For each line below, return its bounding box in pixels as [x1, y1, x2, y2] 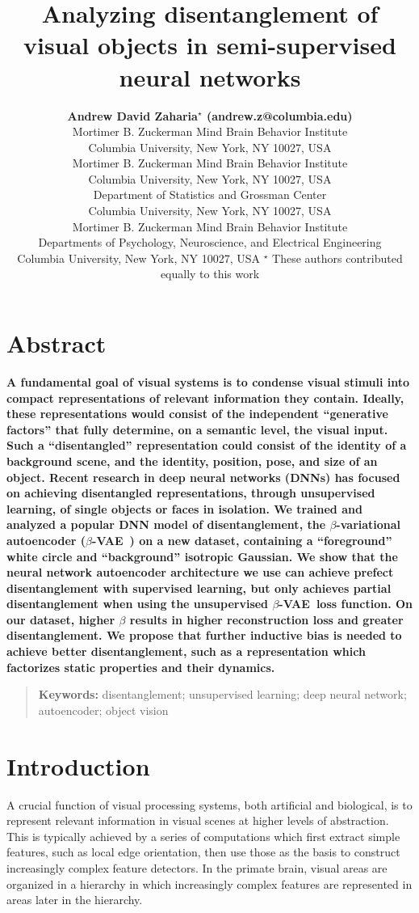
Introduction [6, 749, 150, 782]
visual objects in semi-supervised [23, 28, 396, 61]
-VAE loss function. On [279, 595, 413, 612]
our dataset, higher [6, 611, 115, 628]
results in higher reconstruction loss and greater [129, 611, 404, 628]
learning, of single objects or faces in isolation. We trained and [6, 500, 362, 517]
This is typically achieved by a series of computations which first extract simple [6, 827, 400, 844]
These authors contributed [272, 249, 403, 266]
